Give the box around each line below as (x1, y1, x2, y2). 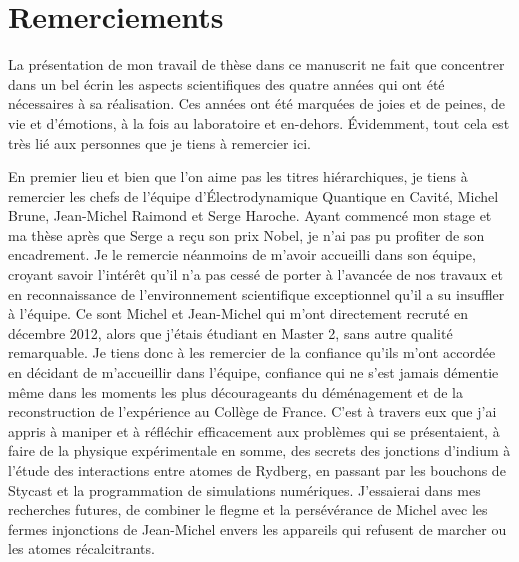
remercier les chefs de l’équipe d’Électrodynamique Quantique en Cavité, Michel (8, 185, 499, 206)
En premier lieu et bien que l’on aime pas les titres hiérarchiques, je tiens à (8, 166, 468, 187)
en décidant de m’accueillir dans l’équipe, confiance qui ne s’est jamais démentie (8, 362, 499, 383)
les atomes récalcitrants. (8, 538, 155, 559)
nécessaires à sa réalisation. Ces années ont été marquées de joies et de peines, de (8, 93, 505, 114)
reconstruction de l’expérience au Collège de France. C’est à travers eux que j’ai (8, 401, 497, 422)
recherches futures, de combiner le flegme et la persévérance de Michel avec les (8, 499, 488, 520)
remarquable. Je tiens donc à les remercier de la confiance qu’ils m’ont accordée (8, 342, 496, 363)
